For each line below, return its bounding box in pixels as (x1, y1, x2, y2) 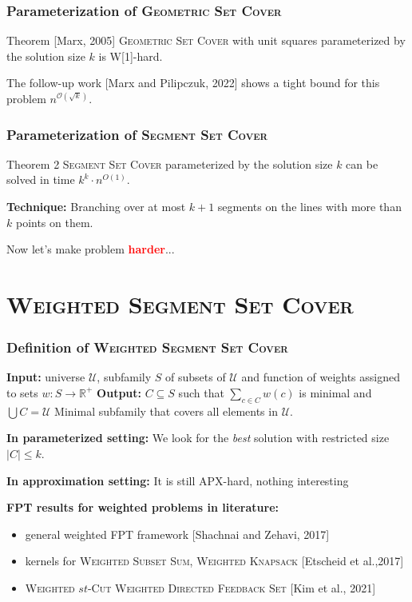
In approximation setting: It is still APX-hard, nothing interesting (6, 472, 349, 488)
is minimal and (299, 384, 372, 401)
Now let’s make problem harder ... (6, 241, 175, 257)
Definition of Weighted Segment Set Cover (6, 337, 288, 357)
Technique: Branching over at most (6, 198, 186, 214)
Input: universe (6, 369, 85, 385)
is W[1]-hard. (98, 47, 163, 64)
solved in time (6, 171, 75, 188)
